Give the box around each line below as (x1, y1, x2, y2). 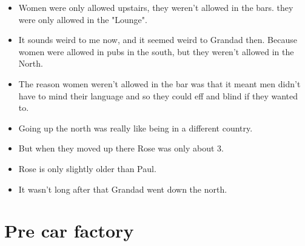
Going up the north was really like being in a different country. (18, 121, 253, 134)
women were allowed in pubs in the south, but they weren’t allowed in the (18, 45, 294, 58)
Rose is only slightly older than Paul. (18, 162, 156, 175)
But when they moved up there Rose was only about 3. (18, 142, 224, 155)
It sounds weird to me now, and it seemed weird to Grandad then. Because (18, 33, 297, 46)
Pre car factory (4, 218, 134, 243)
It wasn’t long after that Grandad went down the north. (18, 182, 227, 195)
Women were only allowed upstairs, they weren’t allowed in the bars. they (18, 1, 293, 13)
